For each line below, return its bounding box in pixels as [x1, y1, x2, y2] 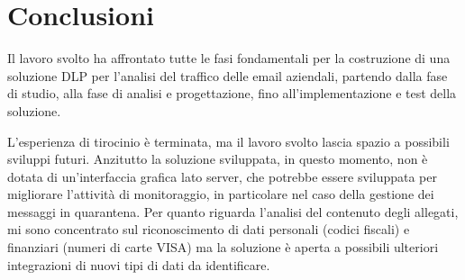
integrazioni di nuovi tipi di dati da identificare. [7, 255, 270, 274]
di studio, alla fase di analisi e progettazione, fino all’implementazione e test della [7, 84, 457, 103]
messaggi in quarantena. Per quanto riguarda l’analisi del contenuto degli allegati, [7, 202, 459, 221]
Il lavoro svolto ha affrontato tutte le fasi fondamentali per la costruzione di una [7, 49, 451, 68]
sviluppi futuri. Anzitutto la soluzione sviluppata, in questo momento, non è [7, 149, 428, 168]
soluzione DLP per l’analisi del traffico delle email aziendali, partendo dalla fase [7, 66, 448, 85]
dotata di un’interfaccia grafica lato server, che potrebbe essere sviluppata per [7, 167, 437, 185]
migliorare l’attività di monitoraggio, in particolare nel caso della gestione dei [7, 185, 434, 203]
